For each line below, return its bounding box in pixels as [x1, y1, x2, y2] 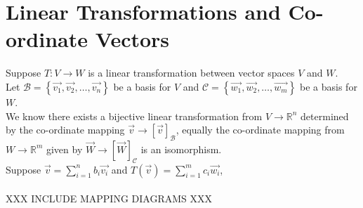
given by [46, 141, 83, 156]
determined [301, 108, 349, 123]
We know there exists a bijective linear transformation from [6, 108, 263, 123]
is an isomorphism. [140, 141, 222, 156]
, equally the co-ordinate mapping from [176, 122, 345, 137]
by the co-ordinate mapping [6, 122, 125, 137]
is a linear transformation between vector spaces [88, 65, 295, 80]
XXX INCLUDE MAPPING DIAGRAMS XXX [6, 191, 213, 206]
